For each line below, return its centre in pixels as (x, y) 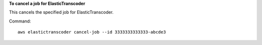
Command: (20, 21)
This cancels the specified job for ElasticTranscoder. (61, 12)
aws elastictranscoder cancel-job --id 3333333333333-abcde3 (92, 32)
